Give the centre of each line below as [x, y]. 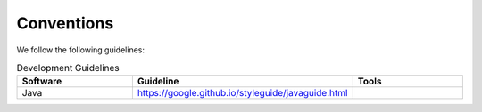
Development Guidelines [68, 68]
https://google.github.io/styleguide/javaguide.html [242, 93]
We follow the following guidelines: [80, 50]
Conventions [65, 23]
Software [42, 82]
